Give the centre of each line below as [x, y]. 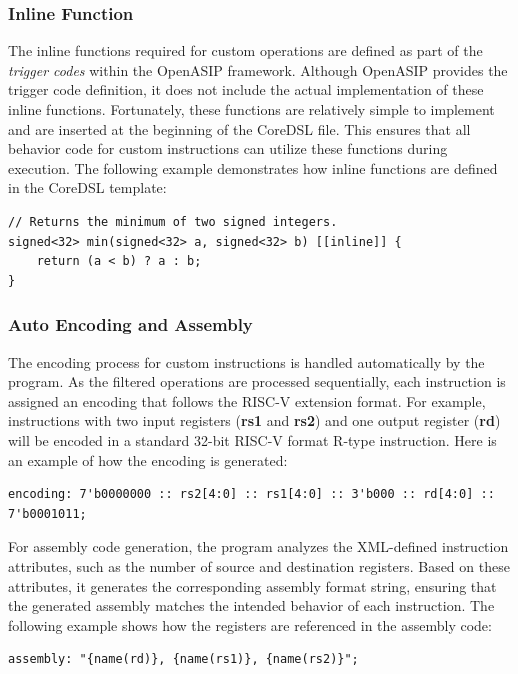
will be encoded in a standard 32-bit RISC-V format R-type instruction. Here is [252, 439]
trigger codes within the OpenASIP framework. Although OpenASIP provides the [258, 69]
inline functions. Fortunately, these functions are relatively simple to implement [251, 109]
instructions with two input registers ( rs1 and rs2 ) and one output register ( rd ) [254, 420]
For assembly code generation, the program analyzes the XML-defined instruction [258, 546]
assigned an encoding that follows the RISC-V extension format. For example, [247, 400]
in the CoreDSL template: [87, 187]
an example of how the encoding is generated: [148, 459]
